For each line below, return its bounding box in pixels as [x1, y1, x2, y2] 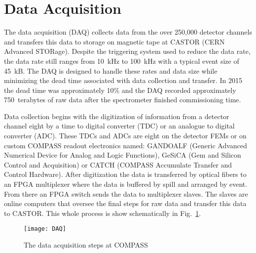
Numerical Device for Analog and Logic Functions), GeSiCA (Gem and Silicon [4, 150, 241, 160]
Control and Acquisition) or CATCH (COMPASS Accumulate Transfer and [4, 159, 232, 169]
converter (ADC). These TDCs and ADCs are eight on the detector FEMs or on [4, 130, 247, 141]
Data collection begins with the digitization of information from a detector [4, 111, 229, 121]
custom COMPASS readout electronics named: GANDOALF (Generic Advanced [4, 140, 247, 150]
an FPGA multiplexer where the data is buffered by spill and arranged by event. [4, 179, 248, 189]
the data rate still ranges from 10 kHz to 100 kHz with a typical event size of [4, 55, 239, 66]
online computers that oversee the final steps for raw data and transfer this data [4, 198, 247, 209]
